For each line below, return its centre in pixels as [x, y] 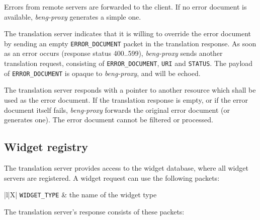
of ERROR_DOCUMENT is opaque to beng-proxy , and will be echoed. [102, 73]
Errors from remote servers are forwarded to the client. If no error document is [125, 7]
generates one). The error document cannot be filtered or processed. [109, 120]
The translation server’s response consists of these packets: [94, 211]
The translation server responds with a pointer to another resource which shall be [130, 90]
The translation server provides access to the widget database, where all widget [126, 167]
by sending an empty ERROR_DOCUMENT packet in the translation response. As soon [130, 43]
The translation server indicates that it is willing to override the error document [128, 33]
